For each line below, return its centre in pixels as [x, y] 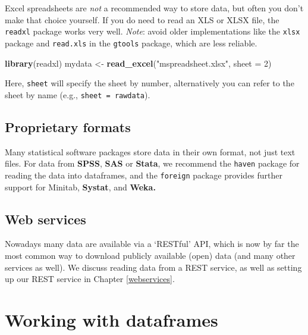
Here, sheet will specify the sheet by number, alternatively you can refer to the [150, 83]
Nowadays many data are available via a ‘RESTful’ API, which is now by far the [152, 244]
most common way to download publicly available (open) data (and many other [150, 255]
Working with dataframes [111, 319]
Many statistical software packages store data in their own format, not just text [150, 151]
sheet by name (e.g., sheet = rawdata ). [78, 94]
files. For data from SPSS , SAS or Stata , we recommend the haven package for [152, 163]
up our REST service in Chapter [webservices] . [90, 279]
